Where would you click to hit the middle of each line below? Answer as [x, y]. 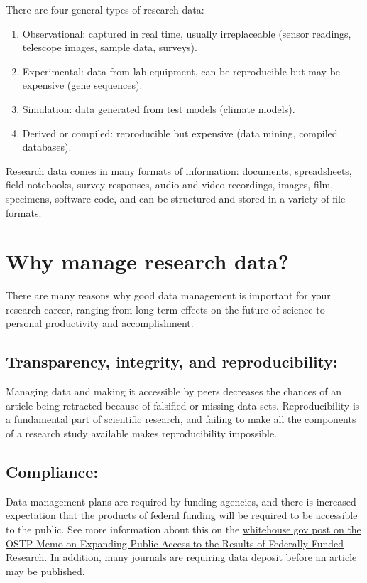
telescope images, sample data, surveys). [110, 47]
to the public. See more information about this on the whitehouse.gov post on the [183, 529]
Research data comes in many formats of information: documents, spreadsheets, [179, 170]
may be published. [45, 571]
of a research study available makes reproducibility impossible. [142, 433]
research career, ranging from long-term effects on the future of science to [165, 309]
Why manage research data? [147, 261]
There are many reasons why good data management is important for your [168, 295]
